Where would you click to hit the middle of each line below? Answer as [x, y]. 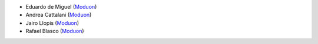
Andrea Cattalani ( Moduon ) [59, 15]
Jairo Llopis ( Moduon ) [52, 23]
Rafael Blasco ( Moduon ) [55, 31]
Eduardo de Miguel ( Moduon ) [61, 7]
